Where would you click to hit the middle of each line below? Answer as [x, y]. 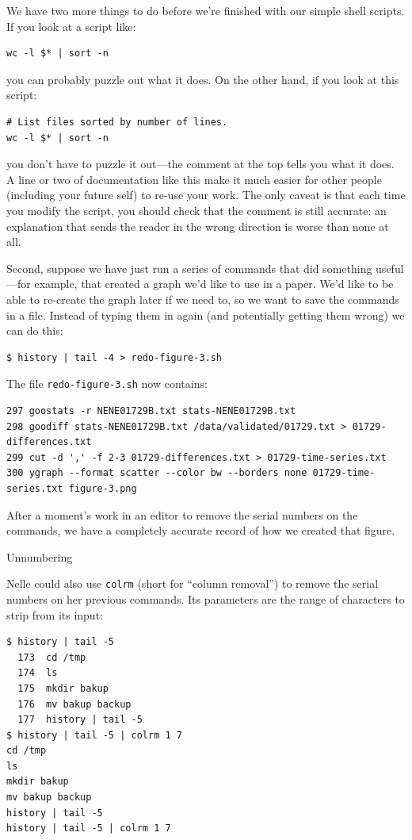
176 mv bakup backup [74, 704]
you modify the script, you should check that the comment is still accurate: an [196, 210]
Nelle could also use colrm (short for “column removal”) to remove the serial [193, 583]
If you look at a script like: [71, 26]
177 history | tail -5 [80, 720]
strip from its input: [55, 614]
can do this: [35, 330]
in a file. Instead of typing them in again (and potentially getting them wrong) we [206, 315]
